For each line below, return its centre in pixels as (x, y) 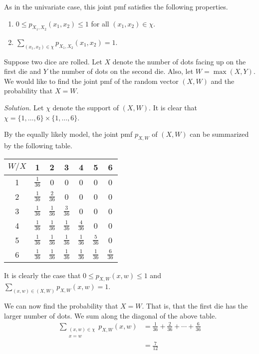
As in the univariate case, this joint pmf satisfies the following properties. (116, 6)
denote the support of (86, 108)
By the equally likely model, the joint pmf (68, 134)
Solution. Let (24, 108)
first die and (23, 71)
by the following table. (38, 146)
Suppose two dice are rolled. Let (53, 61)
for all (100, 23)
